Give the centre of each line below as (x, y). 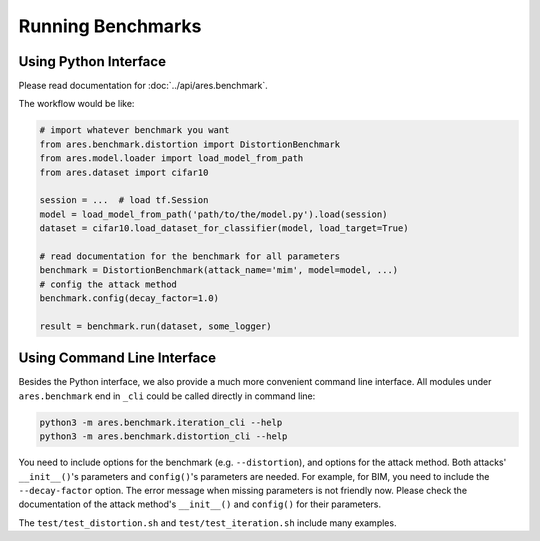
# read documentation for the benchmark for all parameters (190, 256)
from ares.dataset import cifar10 (124, 172)
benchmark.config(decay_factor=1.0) (129, 298)
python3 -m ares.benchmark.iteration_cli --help (161, 422)
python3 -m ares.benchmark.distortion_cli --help (163, 436)
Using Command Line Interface (117, 358)
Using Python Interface (92, 61)
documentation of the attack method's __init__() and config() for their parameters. (200, 504)
